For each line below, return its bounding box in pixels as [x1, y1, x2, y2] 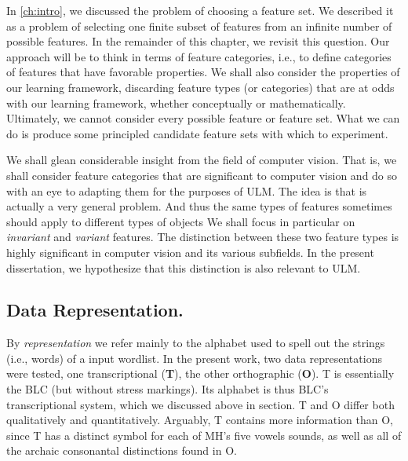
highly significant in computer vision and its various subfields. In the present [6, 243, 374, 260]
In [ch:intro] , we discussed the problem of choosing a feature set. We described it [6, 2, 394, 18]
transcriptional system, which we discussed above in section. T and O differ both [6, 396, 395, 412]
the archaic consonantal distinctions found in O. [6, 442, 237, 459]
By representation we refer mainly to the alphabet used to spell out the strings [6, 335, 385, 351]
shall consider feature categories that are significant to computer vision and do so [6, 166, 398, 183]
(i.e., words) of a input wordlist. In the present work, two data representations [6, 349, 382, 366]
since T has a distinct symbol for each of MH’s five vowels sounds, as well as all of [6, 426, 402, 443]
